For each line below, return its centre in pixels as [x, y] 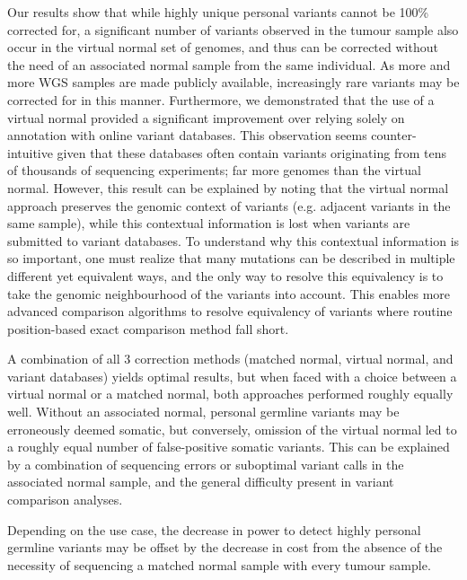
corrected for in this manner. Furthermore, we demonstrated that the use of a [221, 99]
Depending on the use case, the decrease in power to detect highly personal [214, 529]
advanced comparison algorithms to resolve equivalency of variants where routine [230, 311]
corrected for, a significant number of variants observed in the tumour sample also [233, 29]
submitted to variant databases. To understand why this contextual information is [233, 240]
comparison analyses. [65, 500]
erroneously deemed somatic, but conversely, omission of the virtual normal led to [232, 429]
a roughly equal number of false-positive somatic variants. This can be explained [229, 447]
